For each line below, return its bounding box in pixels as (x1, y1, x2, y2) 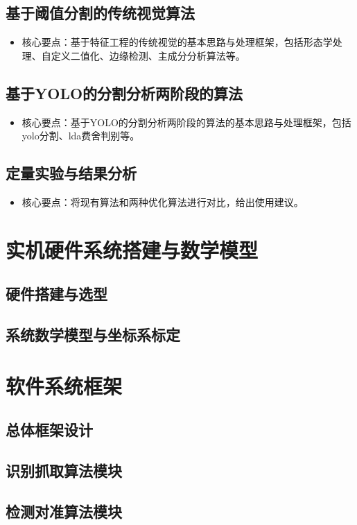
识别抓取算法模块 (6, 460, 122, 481)
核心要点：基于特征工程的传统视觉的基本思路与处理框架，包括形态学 (21, 35, 333, 49)
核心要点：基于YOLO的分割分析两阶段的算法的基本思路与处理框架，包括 (21, 114, 351, 129)
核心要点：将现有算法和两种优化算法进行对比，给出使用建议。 (21, 194, 304, 209)
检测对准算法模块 (6, 500, 122, 522)
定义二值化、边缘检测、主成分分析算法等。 (51, 48, 245, 62)
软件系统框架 (6, 371, 123, 399)
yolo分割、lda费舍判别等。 (21, 128, 140, 143)
